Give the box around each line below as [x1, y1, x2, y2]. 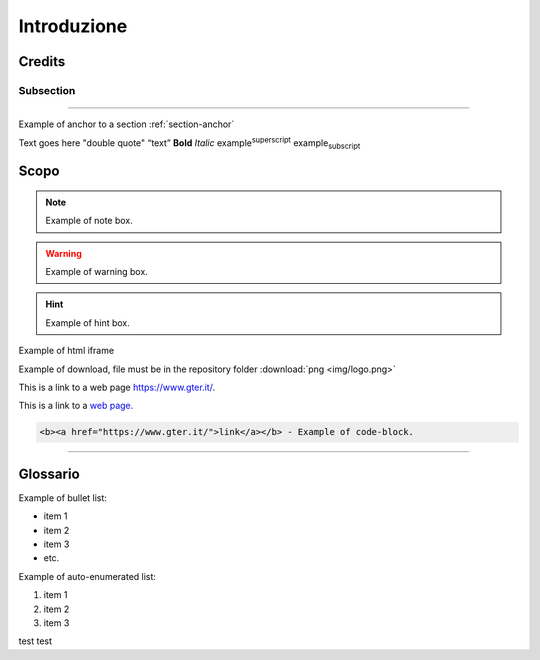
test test [18, 635, 53, 647]
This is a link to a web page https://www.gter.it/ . [18, 381, 215, 394]
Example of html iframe [18, 345, 115, 357]
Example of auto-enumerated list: [18, 570, 157, 582]
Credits [18, 53, 66, 70]
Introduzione [18, 15, 128, 37]
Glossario [18, 465, 80, 482]
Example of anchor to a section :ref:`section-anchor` [18, 118, 235, 130]
